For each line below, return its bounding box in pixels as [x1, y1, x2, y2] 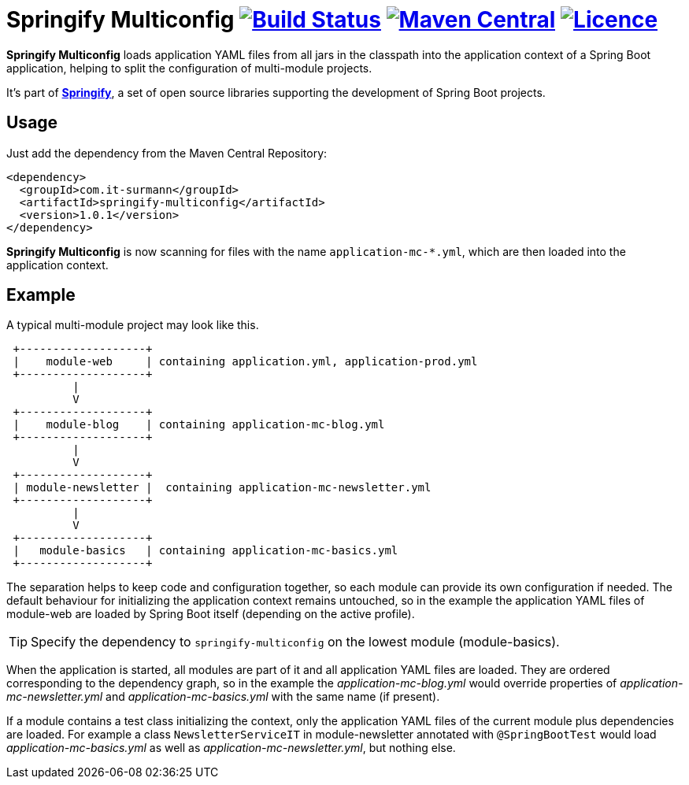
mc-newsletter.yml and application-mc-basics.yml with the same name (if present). [6, 690, 440, 704]
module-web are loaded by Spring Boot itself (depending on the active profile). [6, 607, 415, 621]
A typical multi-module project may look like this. [6, 318, 259, 332]
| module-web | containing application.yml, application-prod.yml [13, 355, 478, 368]
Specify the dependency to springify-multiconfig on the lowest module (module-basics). [31, 634, 560, 650]
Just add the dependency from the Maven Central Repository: [6, 146, 328, 160]
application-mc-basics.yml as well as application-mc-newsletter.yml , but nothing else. [6, 741, 456, 755]
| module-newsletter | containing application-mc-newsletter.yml [13, 481, 432, 494]
